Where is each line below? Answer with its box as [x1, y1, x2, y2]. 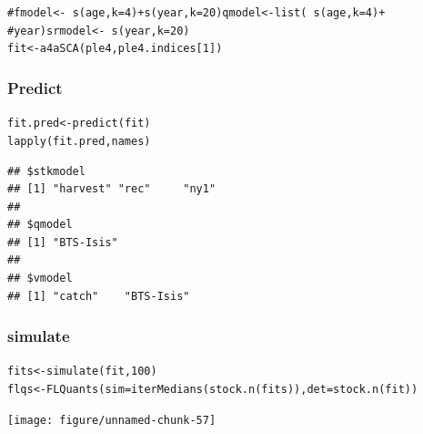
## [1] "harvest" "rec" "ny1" [7, 182, 217, 196]
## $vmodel [7, 272, 73, 285]
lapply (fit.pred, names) [7, 134, 151, 148]
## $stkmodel [7, 164, 86, 178]
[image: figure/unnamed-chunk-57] [7, 413, 217, 427]
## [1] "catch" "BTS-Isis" [7, 289, 190, 303]
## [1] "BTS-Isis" [7, 235, 118, 249]
